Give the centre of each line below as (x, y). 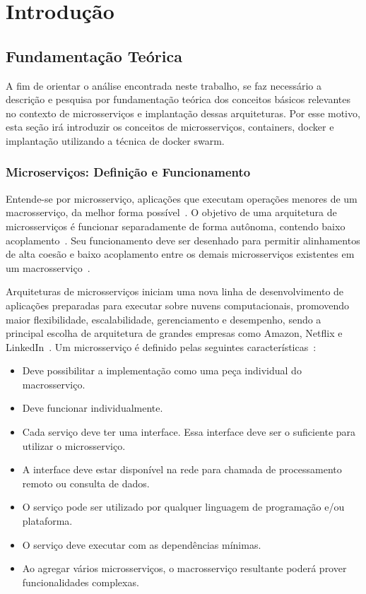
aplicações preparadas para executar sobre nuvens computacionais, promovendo (177, 305)
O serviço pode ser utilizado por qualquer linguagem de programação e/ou (183, 507)
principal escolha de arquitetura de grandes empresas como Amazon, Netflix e (174, 333)
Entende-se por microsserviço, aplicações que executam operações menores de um (182, 198)
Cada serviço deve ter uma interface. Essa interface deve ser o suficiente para (189, 432)
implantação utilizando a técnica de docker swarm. (115, 140)
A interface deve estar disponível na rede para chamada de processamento (182, 469)
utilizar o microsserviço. (74, 445)
